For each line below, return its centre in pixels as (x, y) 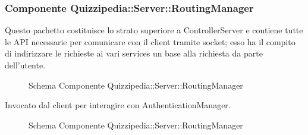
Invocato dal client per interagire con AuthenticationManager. (118, 105)
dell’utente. (25, 65)
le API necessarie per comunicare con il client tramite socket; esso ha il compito (150, 41)
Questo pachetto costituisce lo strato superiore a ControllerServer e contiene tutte (154, 30)
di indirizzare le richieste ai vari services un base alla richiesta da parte (134, 53)
